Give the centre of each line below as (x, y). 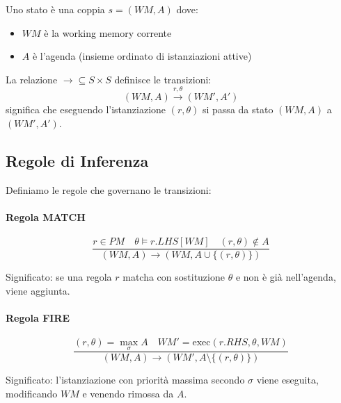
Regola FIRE (38, 317)
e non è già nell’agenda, (286, 277)
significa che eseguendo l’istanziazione (86, 109)
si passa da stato (238, 109)
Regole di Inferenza (77, 160)
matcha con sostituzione (174, 277)
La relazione (32, 79)
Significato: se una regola (59, 277)
